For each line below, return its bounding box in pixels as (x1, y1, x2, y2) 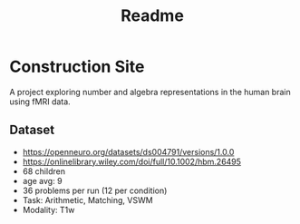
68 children (22, 165, 66, 177)
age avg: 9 (22, 175, 63, 186)
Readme (121, 5, 184, 26)
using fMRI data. (9, 96, 71, 107)
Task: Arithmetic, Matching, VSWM (22, 194, 153, 205)
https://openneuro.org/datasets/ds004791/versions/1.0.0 (22, 146, 235, 157)
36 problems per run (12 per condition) (22, 185, 168, 196)
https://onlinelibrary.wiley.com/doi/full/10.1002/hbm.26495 (22, 156, 242, 167)
